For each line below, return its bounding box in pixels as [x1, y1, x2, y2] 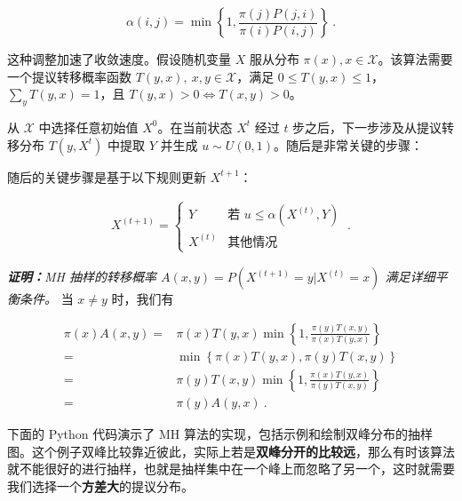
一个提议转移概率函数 [7, 67, 131, 85]
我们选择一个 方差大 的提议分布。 [7, 476, 194, 495]
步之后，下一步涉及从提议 [292, 117, 442, 136]
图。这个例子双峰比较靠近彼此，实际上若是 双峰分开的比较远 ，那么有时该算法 [7, 441, 455, 460]
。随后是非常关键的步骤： [274, 135, 424, 154]
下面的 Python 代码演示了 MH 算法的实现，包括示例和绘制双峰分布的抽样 [7, 424, 433, 442]
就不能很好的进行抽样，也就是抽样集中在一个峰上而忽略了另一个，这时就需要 [7, 459, 455, 478]
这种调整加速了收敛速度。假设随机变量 [7, 50, 231, 68]
